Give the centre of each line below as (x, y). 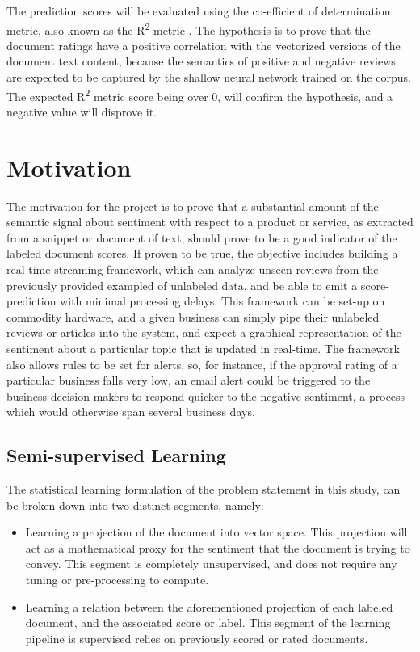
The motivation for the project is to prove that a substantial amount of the (193, 206)
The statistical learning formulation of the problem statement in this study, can (204, 489)
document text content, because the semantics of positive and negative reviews (201, 61)
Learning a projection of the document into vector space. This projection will (216, 532)
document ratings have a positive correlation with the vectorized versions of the (204, 45)
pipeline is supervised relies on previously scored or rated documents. (197, 638)
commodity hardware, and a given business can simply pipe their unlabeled (193, 316)
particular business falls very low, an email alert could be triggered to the (189, 380)
